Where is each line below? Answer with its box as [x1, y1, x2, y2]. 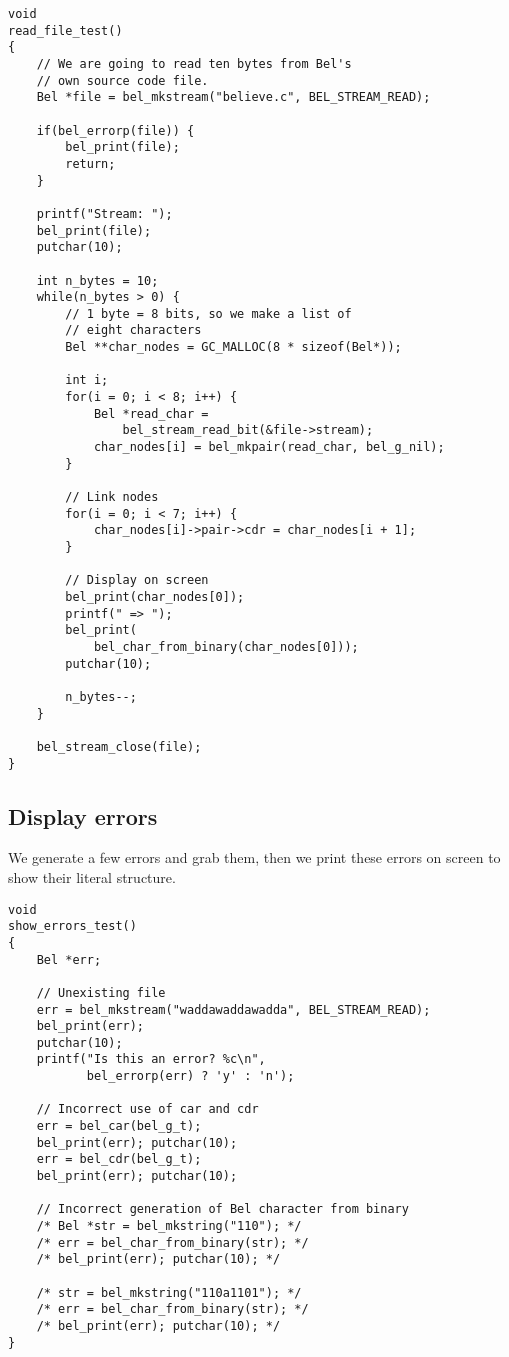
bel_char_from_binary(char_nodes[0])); [93, 639, 359, 654]
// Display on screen [65, 573, 209, 588]
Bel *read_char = [93, 406, 209, 421]
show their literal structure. [8, 866, 176, 887]
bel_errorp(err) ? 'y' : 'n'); [86, 1069, 295, 1084]
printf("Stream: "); [36, 206, 173, 221]
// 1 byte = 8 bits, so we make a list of [65, 306, 352, 321]
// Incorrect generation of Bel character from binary [36, 1202, 409, 1217]
